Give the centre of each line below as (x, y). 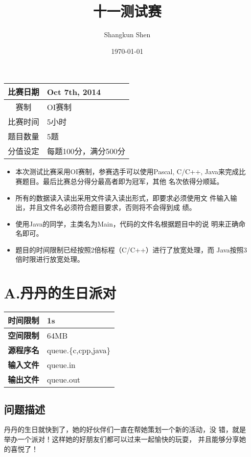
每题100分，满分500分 (86, 151)
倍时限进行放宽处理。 (50, 259)
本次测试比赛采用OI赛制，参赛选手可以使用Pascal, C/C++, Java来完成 (127, 171)
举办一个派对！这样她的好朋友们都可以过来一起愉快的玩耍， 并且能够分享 (122, 439)
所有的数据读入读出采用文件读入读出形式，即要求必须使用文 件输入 (123, 197)
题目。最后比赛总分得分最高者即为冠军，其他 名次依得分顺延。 (123, 181)
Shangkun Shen (127, 34)
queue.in (61, 365)
